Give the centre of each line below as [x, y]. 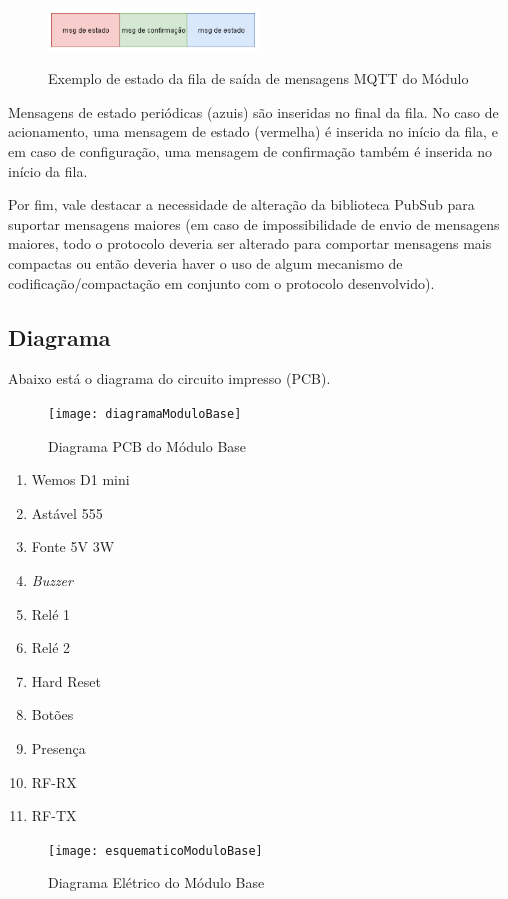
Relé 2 [51, 647]
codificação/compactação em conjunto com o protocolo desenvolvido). [221, 282]
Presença [58, 747]
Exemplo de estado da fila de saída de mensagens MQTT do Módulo [258, 78]
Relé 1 [51, 613]
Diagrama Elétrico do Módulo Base [156, 882]
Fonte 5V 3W [73, 546]
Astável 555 [67, 512]
